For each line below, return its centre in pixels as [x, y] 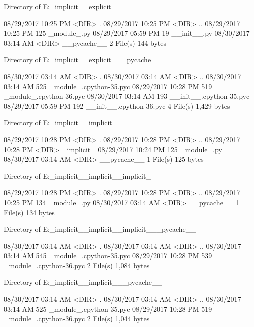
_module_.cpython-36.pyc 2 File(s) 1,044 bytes [77, 318]
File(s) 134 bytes [29, 212]
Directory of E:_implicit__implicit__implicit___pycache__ [100, 229]
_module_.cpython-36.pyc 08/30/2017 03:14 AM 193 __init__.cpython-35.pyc [127, 96]
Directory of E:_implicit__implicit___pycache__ [83, 282]
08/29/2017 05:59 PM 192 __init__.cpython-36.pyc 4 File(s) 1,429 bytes [117, 106]
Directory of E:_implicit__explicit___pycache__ [83, 60]
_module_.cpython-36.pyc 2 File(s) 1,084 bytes [77, 265]
